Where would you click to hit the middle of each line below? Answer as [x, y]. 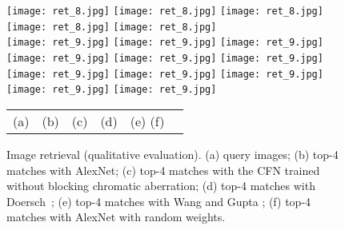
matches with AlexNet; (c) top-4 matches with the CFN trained [163, 170]
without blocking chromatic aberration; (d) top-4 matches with [161, 186]
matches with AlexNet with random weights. [116, 217]
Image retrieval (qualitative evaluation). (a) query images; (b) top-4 [172, 154]
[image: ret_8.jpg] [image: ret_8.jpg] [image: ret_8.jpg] [165, 11]
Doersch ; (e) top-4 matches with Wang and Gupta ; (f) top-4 [159, 201]
